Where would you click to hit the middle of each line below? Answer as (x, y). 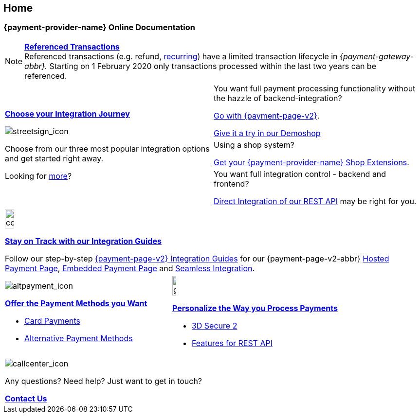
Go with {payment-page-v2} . (267, 115)
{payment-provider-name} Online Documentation (99, 27)
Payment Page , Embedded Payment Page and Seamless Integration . (130, 268)
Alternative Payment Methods (79, 338)
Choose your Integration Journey (67, 113)
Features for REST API (232, 343)
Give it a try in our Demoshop (267, 133)
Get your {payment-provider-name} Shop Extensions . (311, 162)
